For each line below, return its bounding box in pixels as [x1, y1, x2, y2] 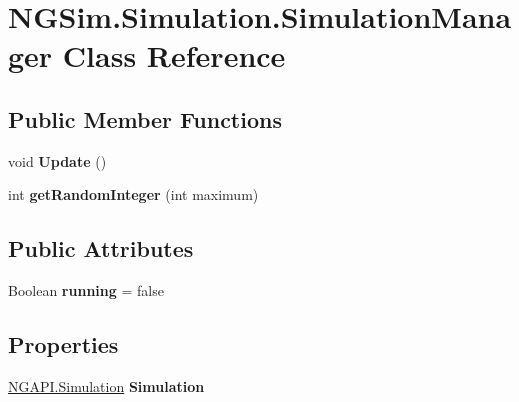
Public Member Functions [8, 103, 282, 134]
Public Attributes [8, 233, 194, 264]
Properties [8, 329, 119, 360]
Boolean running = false [8, 280, 164, 301]
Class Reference [62, 35, 286, 76]
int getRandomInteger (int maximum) [8, 184, 259, 205]
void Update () [8, 150, 107, 171]
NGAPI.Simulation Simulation [8, 375, 205, 396]
